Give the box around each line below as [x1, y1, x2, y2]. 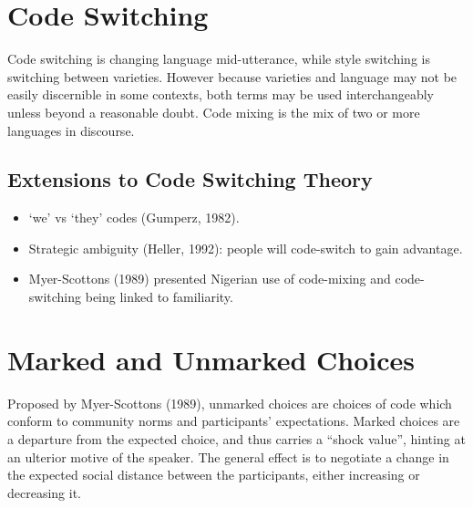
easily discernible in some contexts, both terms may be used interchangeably [7, 85, 434, 104]
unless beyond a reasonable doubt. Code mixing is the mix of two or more [7, 102, 420, 121]
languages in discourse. [7, 120, 135, 140]
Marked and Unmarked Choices [7, 340, 415, 378]
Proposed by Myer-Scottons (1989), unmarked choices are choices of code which [7, 393, 452, 412]
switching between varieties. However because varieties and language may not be [7, 67, 458, 86]
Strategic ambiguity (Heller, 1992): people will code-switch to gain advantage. [28, 238, 463, 257]
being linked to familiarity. [85, 287, 233, 306]
